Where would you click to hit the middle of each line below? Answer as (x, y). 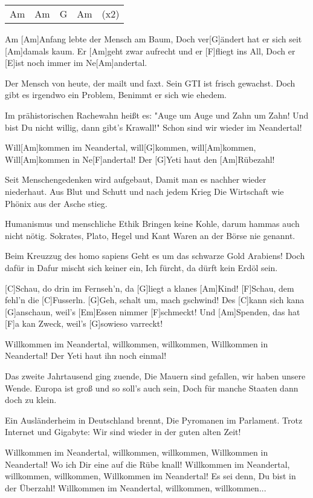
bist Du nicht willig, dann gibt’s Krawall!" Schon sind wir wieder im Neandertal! (153, 127)
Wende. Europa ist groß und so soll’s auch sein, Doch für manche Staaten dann (152, 388)
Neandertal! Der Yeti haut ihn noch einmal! (86, 355)
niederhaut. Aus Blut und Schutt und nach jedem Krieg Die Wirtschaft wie (144, 191)
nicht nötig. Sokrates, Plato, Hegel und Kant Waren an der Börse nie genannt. (150, 235)
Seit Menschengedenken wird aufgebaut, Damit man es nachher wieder (136, 179)
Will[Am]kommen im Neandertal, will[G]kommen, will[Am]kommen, (131, 147)
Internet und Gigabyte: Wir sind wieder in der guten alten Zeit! (123, 432)
